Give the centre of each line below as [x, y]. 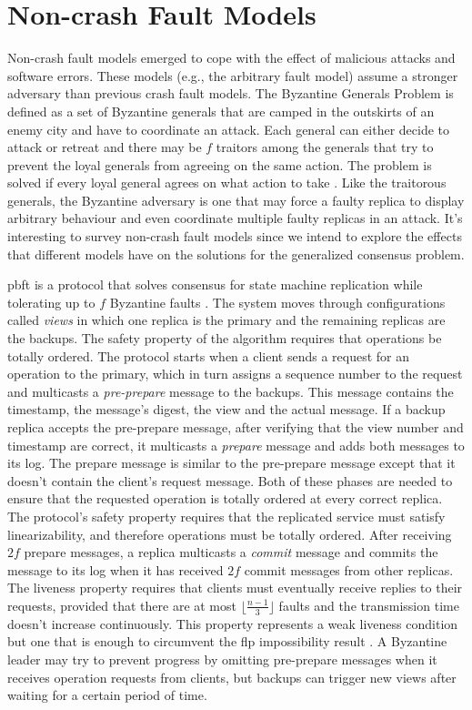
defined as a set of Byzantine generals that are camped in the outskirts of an [221, 111]
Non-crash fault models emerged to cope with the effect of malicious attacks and [231, 58]
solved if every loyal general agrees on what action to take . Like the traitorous [227, 183]
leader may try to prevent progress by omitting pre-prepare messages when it [222, 659]
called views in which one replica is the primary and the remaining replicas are [226, 320]
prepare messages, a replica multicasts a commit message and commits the [231, 552]
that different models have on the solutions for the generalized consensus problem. [236, 254]
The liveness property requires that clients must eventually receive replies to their [235, 588]
